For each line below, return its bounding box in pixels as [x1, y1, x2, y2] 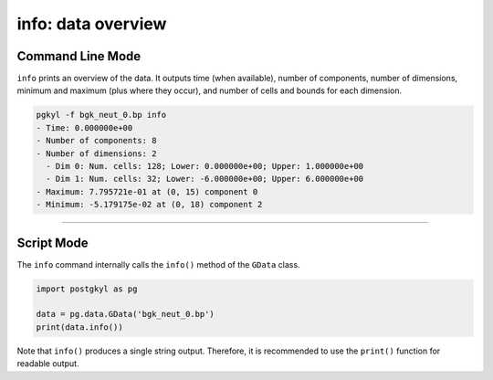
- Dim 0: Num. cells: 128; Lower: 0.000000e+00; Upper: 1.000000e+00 [46, 161, 364, 171]
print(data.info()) [36, 322, 123, 332]
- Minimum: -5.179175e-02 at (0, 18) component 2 [36, 199, 263, 210]
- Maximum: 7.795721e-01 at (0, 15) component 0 [36, 186, 258, 196]
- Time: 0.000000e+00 [36, 122, 133, 132]
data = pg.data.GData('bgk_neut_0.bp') [36, 309, 215, 320]
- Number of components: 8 [36, 135, 157, 146]
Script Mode [16, 235, 89, 250]
